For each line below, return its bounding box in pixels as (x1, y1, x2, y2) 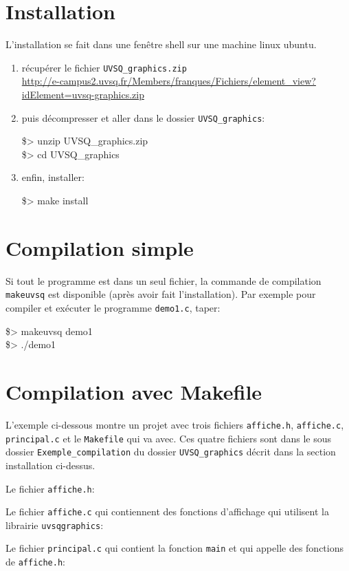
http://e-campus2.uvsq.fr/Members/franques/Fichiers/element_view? (21, 74, 316, 88)
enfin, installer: (21, 170, 85, 184)
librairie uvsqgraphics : (5, 517, 104, 532)
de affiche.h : (5, 554, 66, 569)
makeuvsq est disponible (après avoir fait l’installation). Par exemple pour (5, 287, 316, 301)
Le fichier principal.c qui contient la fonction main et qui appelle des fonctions (5, 541, 344, 555)
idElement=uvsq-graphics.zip (21, 87, 144, 101)
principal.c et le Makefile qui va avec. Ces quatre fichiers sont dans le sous (5, 431, 332, 445)
